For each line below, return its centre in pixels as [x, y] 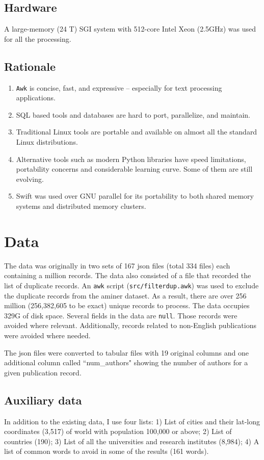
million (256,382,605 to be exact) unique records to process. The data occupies [127, 305]
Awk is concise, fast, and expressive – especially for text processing [119, 87]
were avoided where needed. [47, 335]
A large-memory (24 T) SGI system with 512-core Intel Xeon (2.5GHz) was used [130, 29]
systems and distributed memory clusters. [81, 206]
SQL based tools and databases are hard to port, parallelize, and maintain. [133, 114]
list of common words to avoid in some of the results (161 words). [107, 451]
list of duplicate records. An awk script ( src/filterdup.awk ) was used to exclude [131, 285]
